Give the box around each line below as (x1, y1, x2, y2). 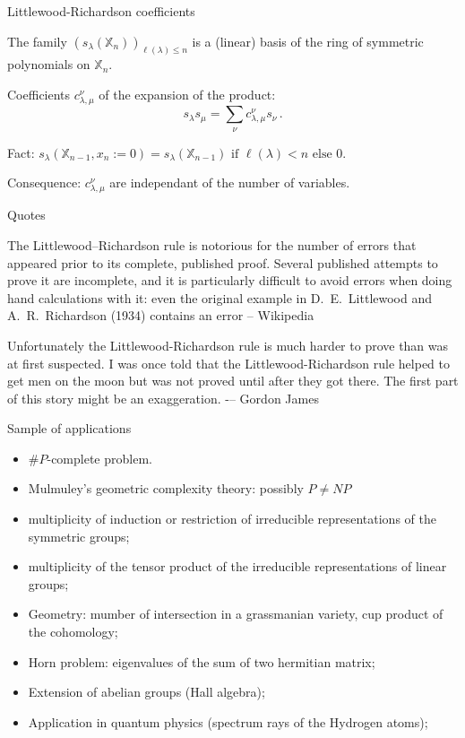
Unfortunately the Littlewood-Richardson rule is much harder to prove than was (7, 335, 449, 354)
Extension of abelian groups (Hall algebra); (28, 682, 265, 701)
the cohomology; (28, 622, 118, 641)
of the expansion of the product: (99, 85, 276, 104)
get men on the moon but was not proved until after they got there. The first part (7, 371, 459, 390)
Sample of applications (7, 419, 132, 438)
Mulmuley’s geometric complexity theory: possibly (28, 479, 304, 498)
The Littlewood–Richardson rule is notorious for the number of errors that (7, 235, 417, 254)
